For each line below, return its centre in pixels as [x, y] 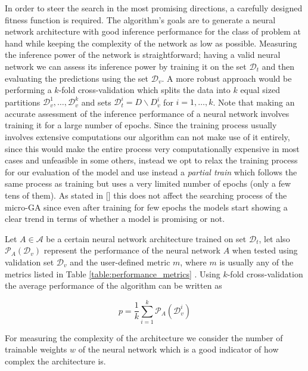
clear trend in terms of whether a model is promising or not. [115, 219]
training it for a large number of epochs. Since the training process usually [141, 125]
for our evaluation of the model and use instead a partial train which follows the [151, 171]
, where [193, 262]
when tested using [265, 250]
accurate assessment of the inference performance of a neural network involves [147, 113]
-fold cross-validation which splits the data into [144, 90]
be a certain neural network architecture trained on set [146, 238]
